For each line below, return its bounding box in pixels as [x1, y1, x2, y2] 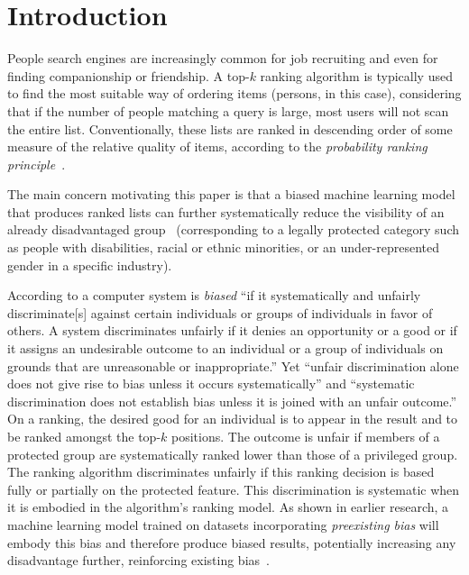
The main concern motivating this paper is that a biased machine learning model [7, 185, 455, 204]
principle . [7, 154, 66, 173]
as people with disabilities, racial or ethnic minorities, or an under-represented [7, 238, 440, 257]
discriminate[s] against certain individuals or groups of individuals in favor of [7, 303, 433, 322]
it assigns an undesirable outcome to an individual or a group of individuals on [7, 339, 444, 358]
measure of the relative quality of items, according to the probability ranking [7, 137, 428, 156]
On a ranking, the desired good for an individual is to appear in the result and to [7, 409, 458, 428]
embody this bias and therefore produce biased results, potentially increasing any [7, 533, 456, 552]
